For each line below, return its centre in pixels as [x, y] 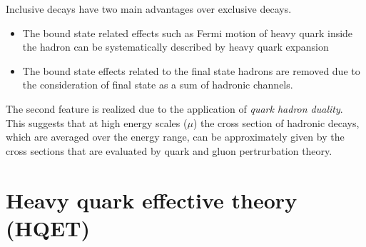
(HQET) [48, 227]
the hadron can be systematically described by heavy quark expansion [176, 47]
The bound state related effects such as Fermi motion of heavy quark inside [188, 32]
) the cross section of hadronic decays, [276, 122]
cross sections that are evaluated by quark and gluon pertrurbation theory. [169, 150]
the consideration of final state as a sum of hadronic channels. [158, 85]
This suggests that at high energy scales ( [97, 122]
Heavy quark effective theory [152, 200]
